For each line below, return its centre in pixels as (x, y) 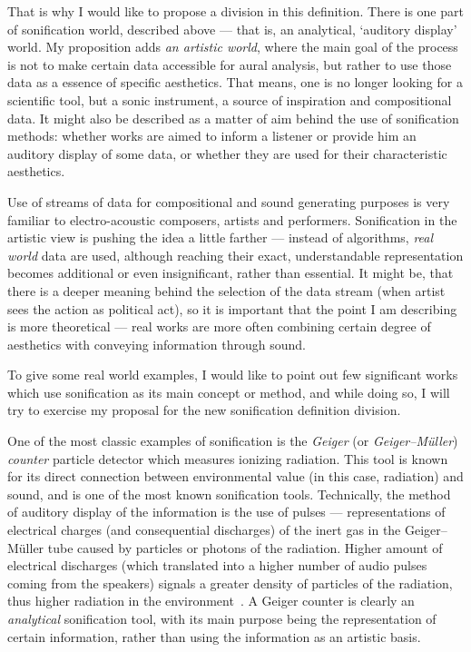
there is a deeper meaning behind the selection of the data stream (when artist (226, 290)
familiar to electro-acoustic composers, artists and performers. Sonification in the (232, 219)
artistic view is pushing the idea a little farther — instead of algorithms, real (221, 237)
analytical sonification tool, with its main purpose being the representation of (222, 618)
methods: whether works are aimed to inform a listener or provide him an (212, 136)
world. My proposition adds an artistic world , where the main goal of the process (233, 47)
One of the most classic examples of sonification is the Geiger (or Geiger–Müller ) (233, 441)
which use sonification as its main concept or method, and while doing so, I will (229, 392)
